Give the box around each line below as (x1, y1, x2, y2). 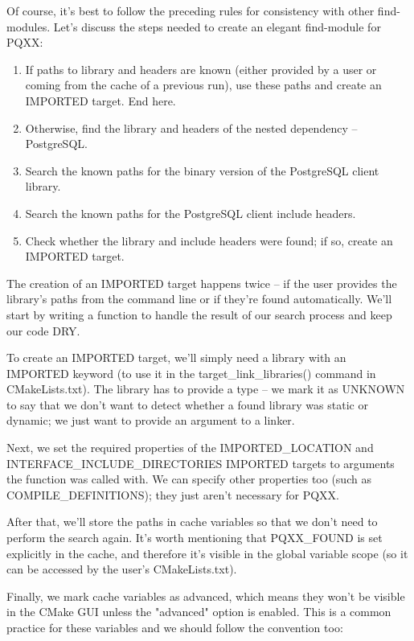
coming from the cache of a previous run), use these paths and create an (25, 76, 382, 93)
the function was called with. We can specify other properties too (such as (6, 470, 371, 487)
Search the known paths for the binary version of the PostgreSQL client (25, 162, 379, 179)
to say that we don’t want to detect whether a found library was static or (6, 396, 368, 413)
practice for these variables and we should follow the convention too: (6, 619, 343, 635)
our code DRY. (6, 322, 80, 339)
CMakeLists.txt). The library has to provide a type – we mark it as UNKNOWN (6, 380, 405, 397)
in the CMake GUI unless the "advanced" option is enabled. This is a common (6, 603, 391, 620)
